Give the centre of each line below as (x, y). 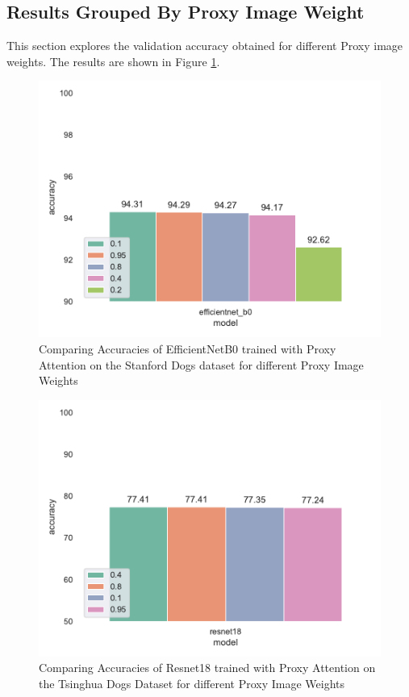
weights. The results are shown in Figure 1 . (113, 61)
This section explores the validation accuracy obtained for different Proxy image (205, 46)
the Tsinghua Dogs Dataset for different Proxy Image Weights (192, 683)
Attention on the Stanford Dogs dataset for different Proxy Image (201, 364)
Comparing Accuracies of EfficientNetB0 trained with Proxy (188, 348)
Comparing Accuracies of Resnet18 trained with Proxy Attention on (207, 668)
